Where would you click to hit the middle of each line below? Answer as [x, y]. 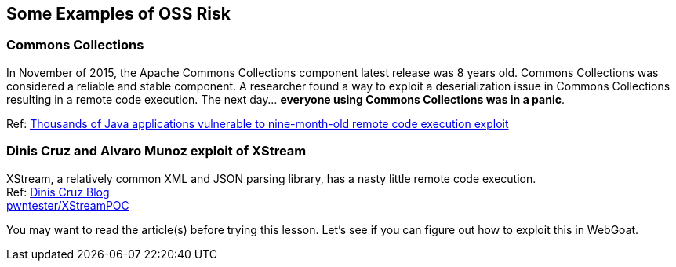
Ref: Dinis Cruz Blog [58, 192]
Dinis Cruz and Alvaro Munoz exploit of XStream [156, 151]
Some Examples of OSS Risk [118, 14]
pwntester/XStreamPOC [68, 205]
